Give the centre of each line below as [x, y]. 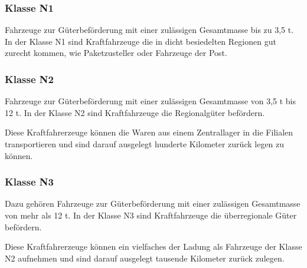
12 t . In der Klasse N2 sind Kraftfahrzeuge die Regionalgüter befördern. [135, 112]
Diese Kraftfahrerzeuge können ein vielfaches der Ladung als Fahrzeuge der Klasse [153, 247]
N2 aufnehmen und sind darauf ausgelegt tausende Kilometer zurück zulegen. [145, 258]
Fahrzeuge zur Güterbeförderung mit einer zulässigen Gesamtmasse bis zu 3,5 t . [149, 30]
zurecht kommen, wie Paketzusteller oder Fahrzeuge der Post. [116, 53]
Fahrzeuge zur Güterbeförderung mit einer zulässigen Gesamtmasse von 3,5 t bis [151, 101]
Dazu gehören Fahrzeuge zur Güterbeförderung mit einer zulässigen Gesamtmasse [153, 204]
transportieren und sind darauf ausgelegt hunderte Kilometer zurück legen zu [145, 144]
